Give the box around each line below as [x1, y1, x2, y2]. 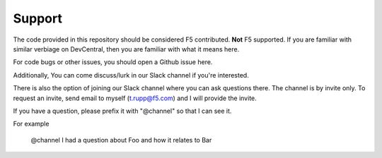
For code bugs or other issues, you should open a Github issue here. [13, 58, 213, 66]
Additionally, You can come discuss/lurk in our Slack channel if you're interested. [13, 71, 249, 79]
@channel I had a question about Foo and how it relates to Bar [30, 135, 212, 144]
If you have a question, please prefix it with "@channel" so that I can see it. [13, 107, 232, 115]
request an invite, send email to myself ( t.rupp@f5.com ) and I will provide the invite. [13, 94, 257, 102]
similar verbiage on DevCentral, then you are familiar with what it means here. [13, 44, 240, 53]
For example [13, 120, 50, 128]
